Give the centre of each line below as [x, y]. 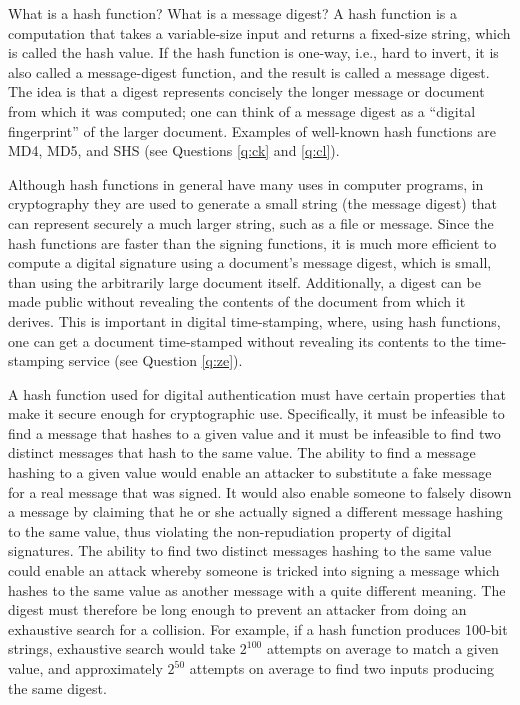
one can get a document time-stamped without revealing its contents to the [239, 340]
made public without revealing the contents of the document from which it [237, 301]
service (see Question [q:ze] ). [155, 360]
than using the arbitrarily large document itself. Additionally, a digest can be [244, 281]
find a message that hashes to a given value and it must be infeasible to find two [254, 432]
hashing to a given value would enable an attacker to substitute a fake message [250, 472]
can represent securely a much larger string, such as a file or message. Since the [251, 222]
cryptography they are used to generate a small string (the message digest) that [253, 203]
